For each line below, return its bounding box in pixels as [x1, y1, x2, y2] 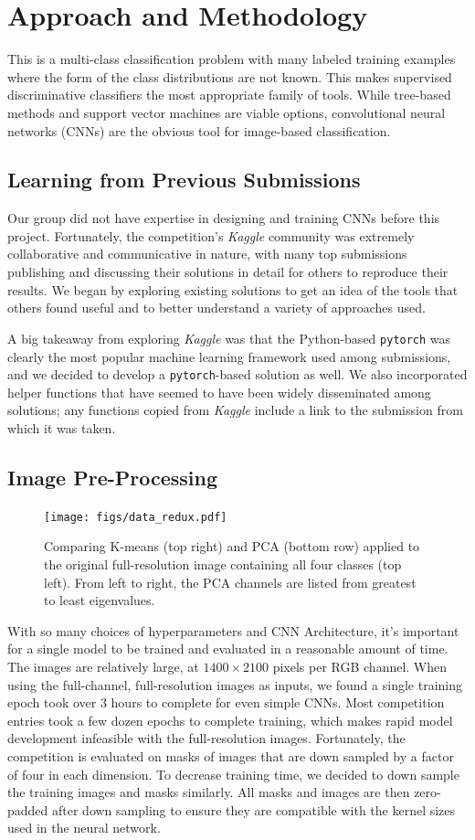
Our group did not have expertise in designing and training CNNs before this [7, 208, 440, 228]
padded [7, 800, 48, 819]
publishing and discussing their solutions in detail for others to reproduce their [7, 262, 449, 282]
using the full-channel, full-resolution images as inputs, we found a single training [7, 675, 462, 694]
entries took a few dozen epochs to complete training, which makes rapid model [7, 710, 453, 729]
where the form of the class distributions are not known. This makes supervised [7, 67, 452, 86]
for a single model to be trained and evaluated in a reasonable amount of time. [7, 639, 449, 658]
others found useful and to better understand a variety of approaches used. [7, 298, 426, 317]
